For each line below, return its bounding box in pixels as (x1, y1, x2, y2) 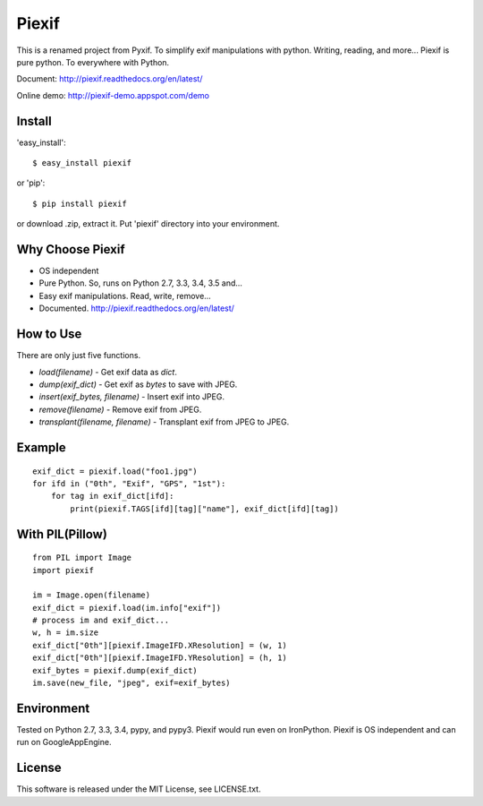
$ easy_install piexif (32, 158, 132, 168)
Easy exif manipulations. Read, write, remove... (38, 290, 212, 301)
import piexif (32, 565, 94, 575)
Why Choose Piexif (16, 242, 125, 257)
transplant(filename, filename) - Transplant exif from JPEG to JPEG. (38, 416, 290, 427)
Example (16, 440, 66, 455)
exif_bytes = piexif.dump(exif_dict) (32, 665, 199, 675)
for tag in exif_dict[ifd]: (50, 491, 174, 502)
